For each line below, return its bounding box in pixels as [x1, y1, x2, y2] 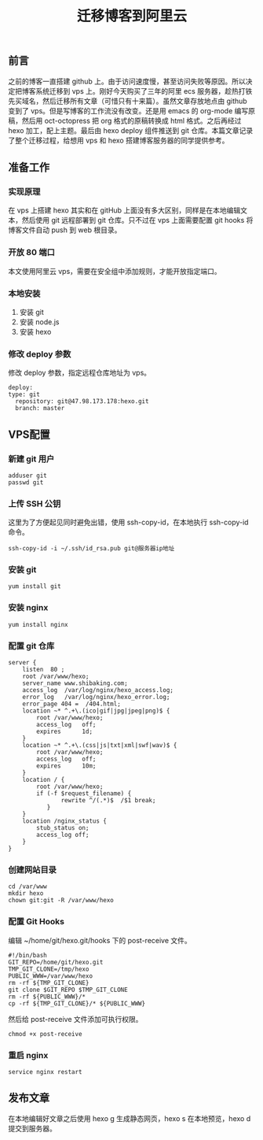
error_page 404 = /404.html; [22, 700, 122, 709]
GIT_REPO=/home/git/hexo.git [8, 958, 104, 966]
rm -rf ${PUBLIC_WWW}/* [8, 993, 86, 1001]
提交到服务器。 [8, 1123, 57, 1133]
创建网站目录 [8, 864, 57, 875]
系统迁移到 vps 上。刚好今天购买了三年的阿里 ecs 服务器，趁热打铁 [35, 86, 253, 95]
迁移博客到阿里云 [76, 7, 187, 25]
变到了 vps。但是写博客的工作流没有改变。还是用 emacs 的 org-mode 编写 [8, 105, 249, 115]
